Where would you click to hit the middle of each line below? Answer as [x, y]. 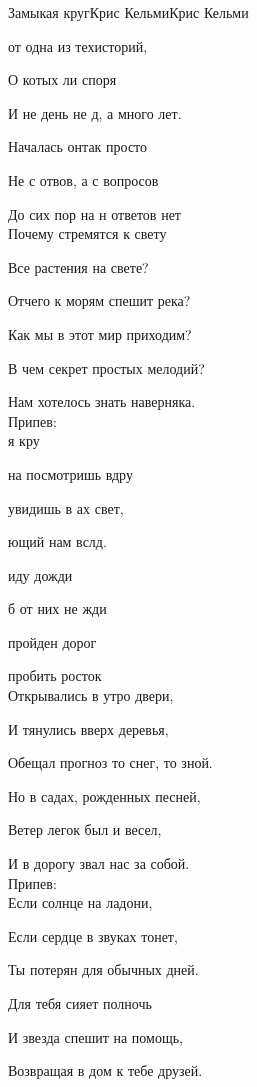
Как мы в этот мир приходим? [100, 333]
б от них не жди [57, 608]
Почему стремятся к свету [87, 233]
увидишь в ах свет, [66, 507]
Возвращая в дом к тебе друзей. [105, 1070]
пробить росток [55, 675]
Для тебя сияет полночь [80, 1003]
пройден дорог [52, 641]
